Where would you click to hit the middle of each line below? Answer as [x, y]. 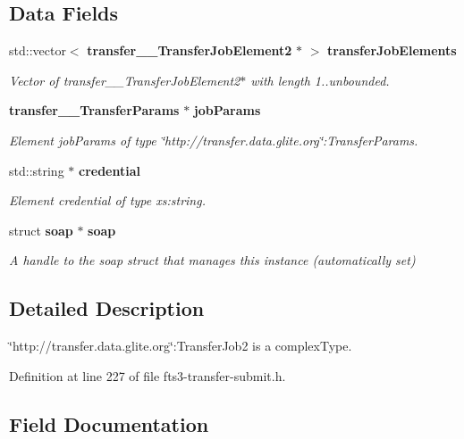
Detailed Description [107, 308]
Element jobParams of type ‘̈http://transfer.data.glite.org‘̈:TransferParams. [214, 140]
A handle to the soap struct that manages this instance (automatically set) [212, 260]
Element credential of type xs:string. [107, 200]
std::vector [38, 50]
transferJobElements [392, 50]
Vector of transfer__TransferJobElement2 [125, 80]
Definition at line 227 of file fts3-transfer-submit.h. [148, 375]
